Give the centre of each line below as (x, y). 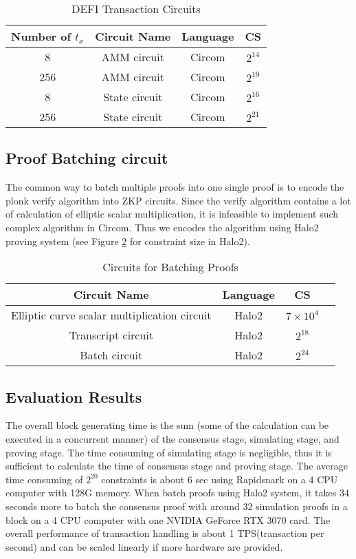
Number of (41, 36)
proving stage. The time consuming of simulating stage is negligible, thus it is (169, 452)
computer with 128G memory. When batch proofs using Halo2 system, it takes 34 (177, 493)
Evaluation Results (74, 396)
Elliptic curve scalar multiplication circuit (111, 315)
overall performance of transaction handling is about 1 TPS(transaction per (165, 533)
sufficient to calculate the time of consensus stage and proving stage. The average (177, 466)
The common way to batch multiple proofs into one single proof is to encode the (175, 187)
